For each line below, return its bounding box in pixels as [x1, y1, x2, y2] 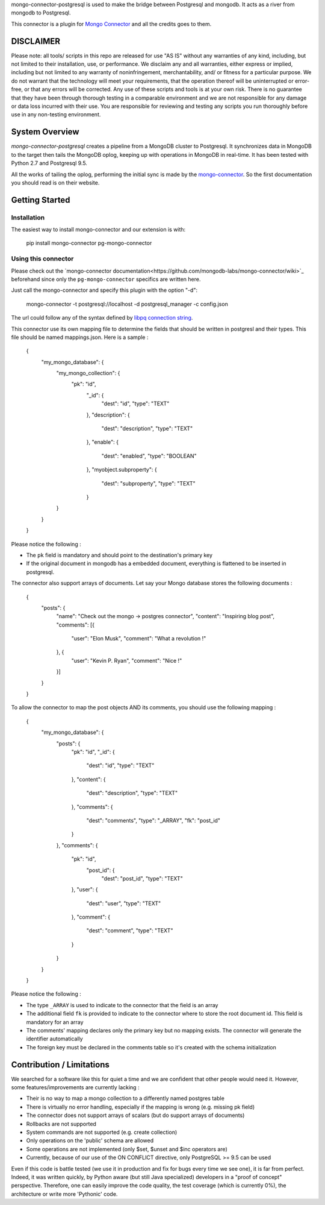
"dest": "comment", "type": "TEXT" [86, 927, 173, 934]
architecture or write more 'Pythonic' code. [11, 1190, 118, 1197]
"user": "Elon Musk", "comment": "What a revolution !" [71, 635, 206, 642]
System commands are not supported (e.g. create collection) [26, 1128, 178, 1136]
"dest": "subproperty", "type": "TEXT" [101, 479, 196, 487]
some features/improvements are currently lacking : [11, 1084, 140, 1091]
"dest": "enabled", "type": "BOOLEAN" [101, 452, 197, 460]
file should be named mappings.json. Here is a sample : [11, 334, 149, 341]
